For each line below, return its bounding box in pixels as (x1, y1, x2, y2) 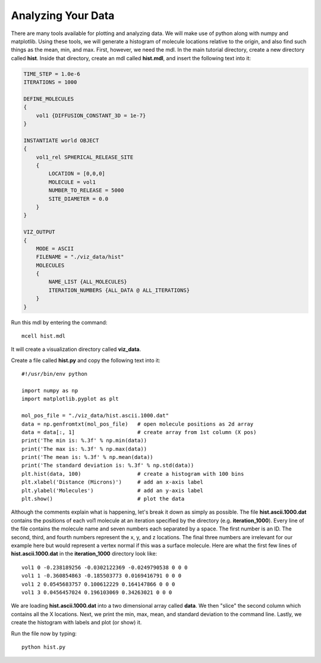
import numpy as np (21, 387, 78, 394)
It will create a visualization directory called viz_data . (11, 345, 141, 353)
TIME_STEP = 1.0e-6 (23, 70, 80, 77)
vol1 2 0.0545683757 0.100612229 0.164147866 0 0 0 (21, 580, 175, 587)
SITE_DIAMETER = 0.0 (48, 195, 109, 202)
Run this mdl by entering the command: (11, 319, 108, 326)
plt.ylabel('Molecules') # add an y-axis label (21, 487, 203, 494)
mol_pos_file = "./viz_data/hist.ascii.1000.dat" (21, 412, 169, 419)
